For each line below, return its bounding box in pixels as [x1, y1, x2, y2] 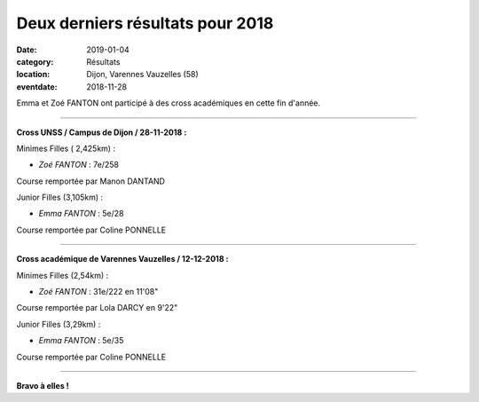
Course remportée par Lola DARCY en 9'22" [16, 303, 178, 313]
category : [16, 56, 54, 67]
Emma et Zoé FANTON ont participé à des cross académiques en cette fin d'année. [16, 98, 321, 108]
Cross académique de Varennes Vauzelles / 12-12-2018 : [16, 254, 230, 264]
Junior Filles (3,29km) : [16, 319, 101, 329]
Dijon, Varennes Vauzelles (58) [86, 69, 199, 80]
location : [16, 69, 51, 80]
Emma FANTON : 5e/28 [38, 209, 124, 219]
